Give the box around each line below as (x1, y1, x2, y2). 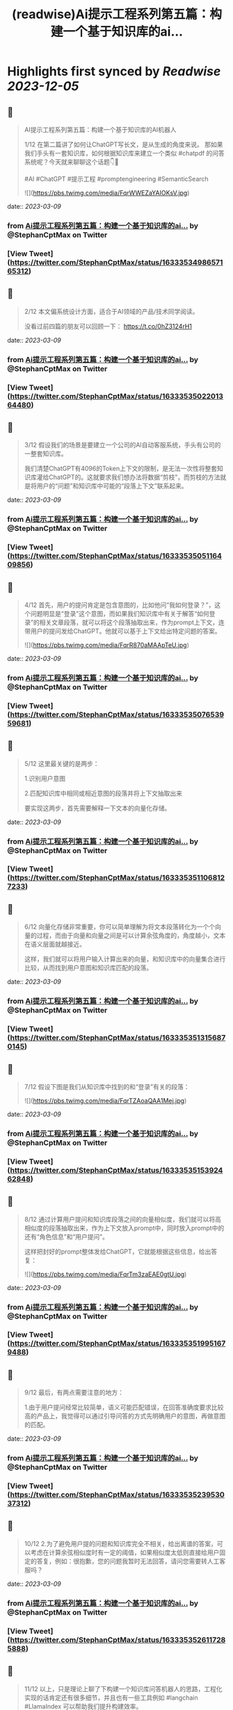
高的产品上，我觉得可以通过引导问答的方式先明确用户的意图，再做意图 (24, 1412, 226, 1420)
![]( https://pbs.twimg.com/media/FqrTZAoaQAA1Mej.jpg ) (24, 1096, 187, 1104)
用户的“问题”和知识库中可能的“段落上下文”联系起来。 (36, 482, 188, 490)
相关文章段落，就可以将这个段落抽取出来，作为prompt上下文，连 (39, 618, 225, 627)
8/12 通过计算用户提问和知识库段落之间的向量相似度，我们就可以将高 (24, 1215, 221, 1223)
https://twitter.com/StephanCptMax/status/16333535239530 (10, 1490, 225, 1500)
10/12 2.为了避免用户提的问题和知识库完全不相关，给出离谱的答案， (24, 1539, 218, 1547)
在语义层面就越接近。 (24, 940, 86, 949)
